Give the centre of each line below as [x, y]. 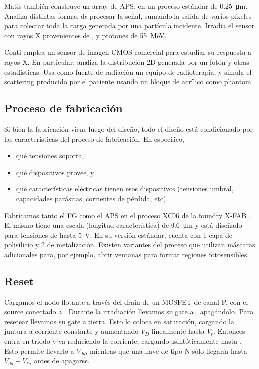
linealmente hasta [178, 331]
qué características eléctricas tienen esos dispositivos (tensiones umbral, [125, 189]
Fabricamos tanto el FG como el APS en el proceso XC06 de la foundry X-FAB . [128, 215]
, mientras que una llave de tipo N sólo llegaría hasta [166, 350]
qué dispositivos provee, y [55, 172]
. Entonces [229, 331]
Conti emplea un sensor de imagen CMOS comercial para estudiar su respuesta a [128, 52]
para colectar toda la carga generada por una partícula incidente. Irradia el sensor [129, 26]
